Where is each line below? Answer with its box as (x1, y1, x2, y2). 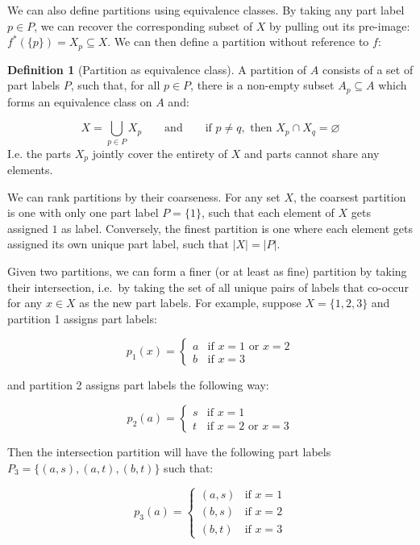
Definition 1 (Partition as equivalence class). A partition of (7, 60, 307, 77)
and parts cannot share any (243, 144, 380, 161)
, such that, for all (70, 77, 160, 94)
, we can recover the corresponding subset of (34, 17, 253, 34)
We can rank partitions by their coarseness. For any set (7, 188, 281, 205)
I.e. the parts (7, 144, 72, 161)
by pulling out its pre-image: (269, 17, 410, 34)
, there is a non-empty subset (190, 77, 335, 94)
